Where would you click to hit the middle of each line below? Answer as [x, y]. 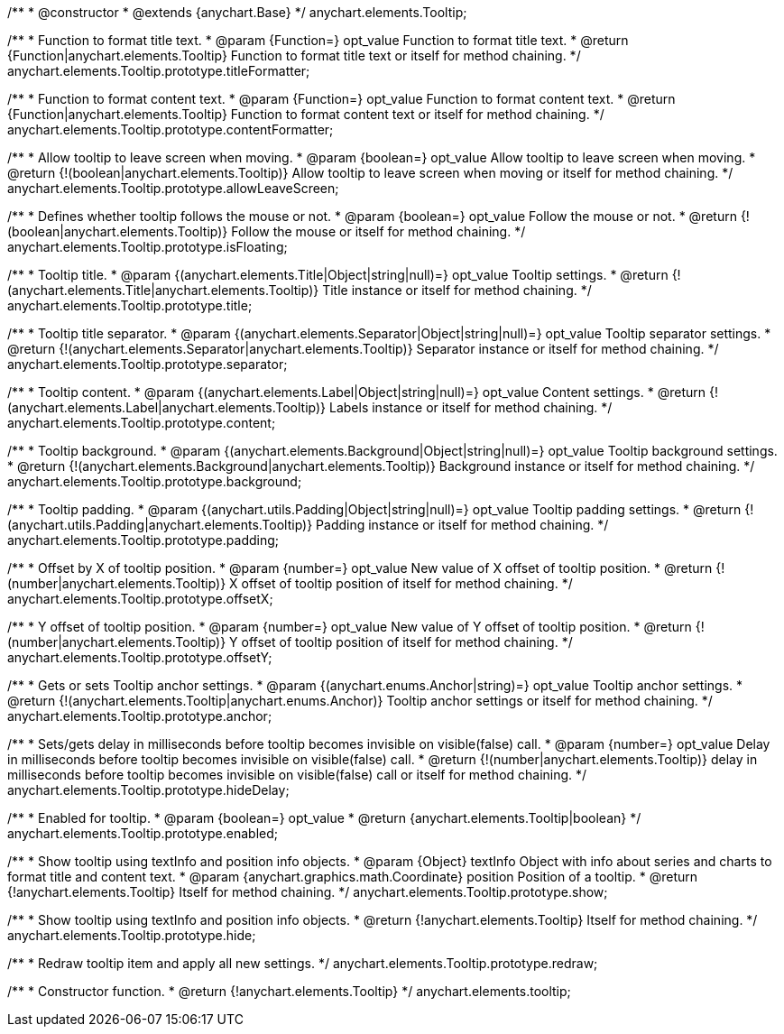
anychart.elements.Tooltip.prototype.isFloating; [148, 247]
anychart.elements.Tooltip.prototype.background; [155, 481]
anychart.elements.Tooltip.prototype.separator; [148, 364]
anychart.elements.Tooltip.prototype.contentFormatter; [171, 129]
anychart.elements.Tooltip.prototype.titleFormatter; [159, 71]
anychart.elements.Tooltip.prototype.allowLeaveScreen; [173, 188]
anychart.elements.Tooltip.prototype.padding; [143, 540]
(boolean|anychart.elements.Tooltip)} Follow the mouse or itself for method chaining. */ [267, 231]
